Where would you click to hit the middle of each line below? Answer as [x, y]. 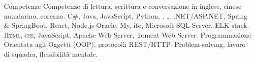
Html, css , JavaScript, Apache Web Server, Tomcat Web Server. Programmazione [128, 34]
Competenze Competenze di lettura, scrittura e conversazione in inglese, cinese [123, 6]
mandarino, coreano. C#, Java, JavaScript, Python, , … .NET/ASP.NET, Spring [126, 15]
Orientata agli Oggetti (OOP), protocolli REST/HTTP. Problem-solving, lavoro [125, 44]
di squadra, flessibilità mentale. [51, 53]
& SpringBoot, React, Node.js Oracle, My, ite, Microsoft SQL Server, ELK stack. [127, 25]
